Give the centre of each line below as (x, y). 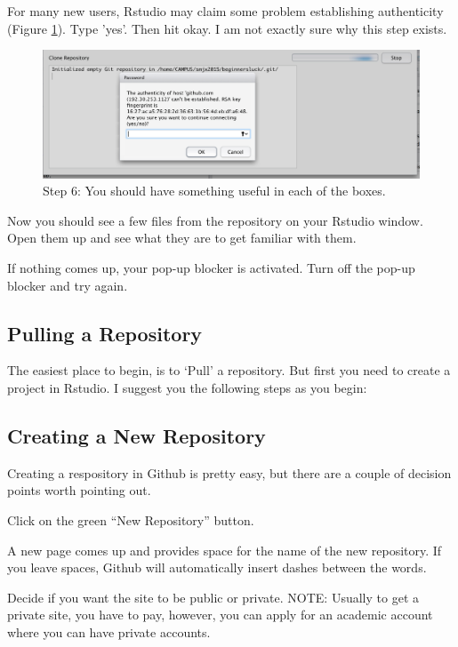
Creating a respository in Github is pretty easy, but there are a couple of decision (229, 472)
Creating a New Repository (137, 436)
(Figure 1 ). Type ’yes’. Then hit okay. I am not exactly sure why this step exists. (227, 28)
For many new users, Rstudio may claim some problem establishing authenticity (225, 11)
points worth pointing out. (79, 490)
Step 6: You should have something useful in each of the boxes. (214, 191)
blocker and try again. (68, 285)
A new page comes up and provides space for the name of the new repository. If (225, 550)
